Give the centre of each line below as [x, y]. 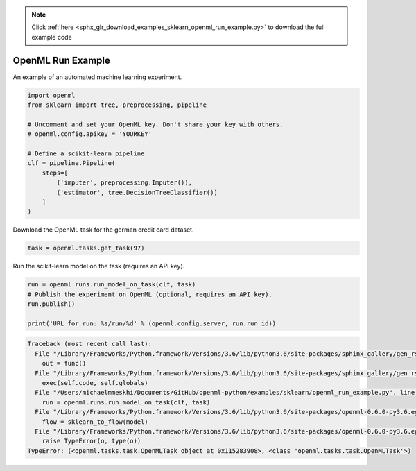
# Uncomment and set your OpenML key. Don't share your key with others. [155, 124]
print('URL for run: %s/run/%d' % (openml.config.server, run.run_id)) [152, 323]
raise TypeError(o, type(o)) [92, 441]
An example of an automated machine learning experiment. [97, 77]
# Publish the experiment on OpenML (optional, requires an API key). [150, 294]
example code [52, 37]
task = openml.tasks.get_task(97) [86, 248]
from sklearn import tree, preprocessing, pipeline [117, 105]
